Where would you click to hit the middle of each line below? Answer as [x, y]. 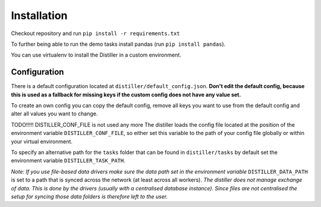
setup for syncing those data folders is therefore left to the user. [89, 196]
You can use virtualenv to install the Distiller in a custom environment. [96, 55]
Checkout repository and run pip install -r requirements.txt [96, 33]
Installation [39, 15]
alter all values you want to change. [54, 114]
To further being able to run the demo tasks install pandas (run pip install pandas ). [118, 44]
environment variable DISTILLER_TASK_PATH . [68, 161]
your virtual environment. [42, 141]
